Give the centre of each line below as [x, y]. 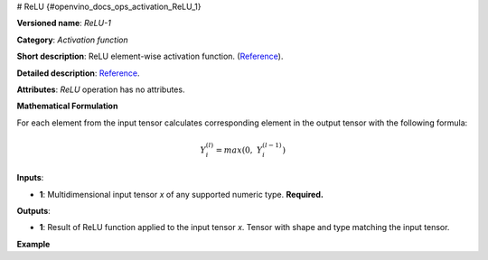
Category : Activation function [72, 40]
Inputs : [30, 178]
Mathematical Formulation [67, 106]
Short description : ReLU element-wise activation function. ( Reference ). [150, 56]
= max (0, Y [239, 150]
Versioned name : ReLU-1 [64, 23]
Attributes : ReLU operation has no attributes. [101, 89]
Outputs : [34, 211]
